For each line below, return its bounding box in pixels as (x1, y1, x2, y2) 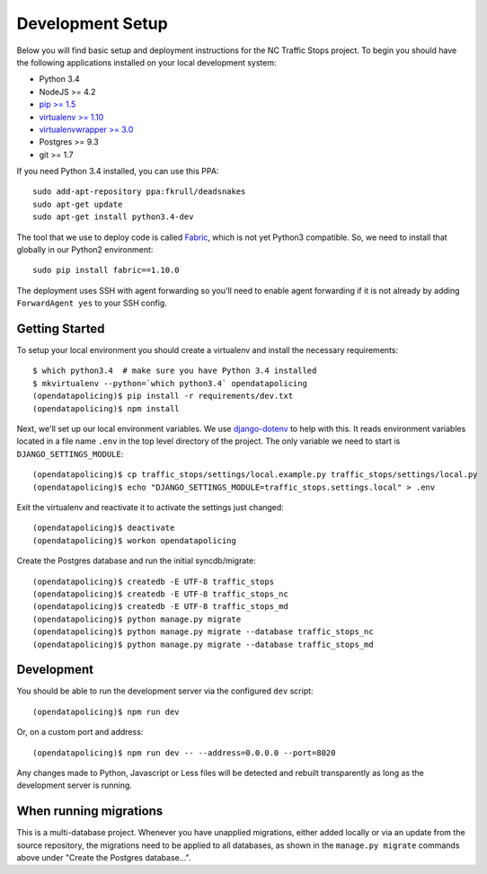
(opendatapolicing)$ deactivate (32, 523, 175, 534)
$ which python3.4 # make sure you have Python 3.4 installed (32, 366, 317, 376)
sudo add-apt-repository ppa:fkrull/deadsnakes (32, 187, 246, 197)
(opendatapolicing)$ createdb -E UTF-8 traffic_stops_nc (32, 588, 289, 599)
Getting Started (16, 322, 105, 336)
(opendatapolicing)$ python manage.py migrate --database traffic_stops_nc (32, 627, 374, 637)
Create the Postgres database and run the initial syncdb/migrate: (16, 555, 256, 566)
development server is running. (16, 780, 132, 790)
